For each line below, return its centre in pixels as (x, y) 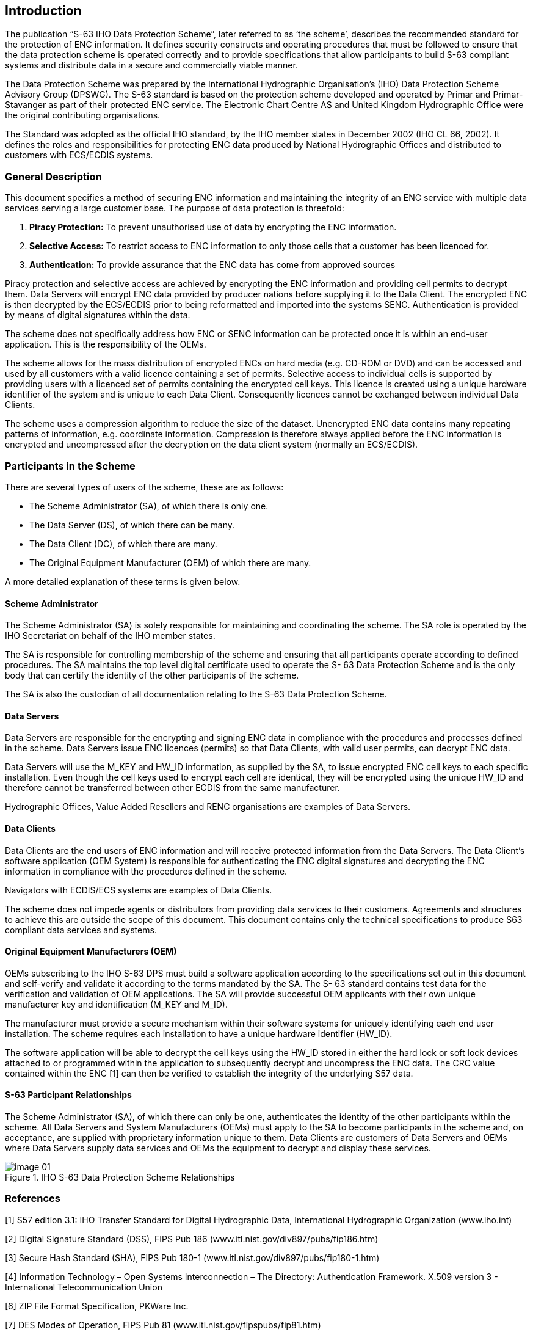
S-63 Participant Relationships (68, 1095)
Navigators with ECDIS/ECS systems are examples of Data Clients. (139, 890)
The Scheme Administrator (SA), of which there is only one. (149, 506)
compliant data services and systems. (81, 930)
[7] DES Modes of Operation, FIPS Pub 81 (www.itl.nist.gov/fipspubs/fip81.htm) (163, 1325)
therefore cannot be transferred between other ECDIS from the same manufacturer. (172, 788)
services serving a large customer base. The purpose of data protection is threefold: (175, 208)
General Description (53, 176)
